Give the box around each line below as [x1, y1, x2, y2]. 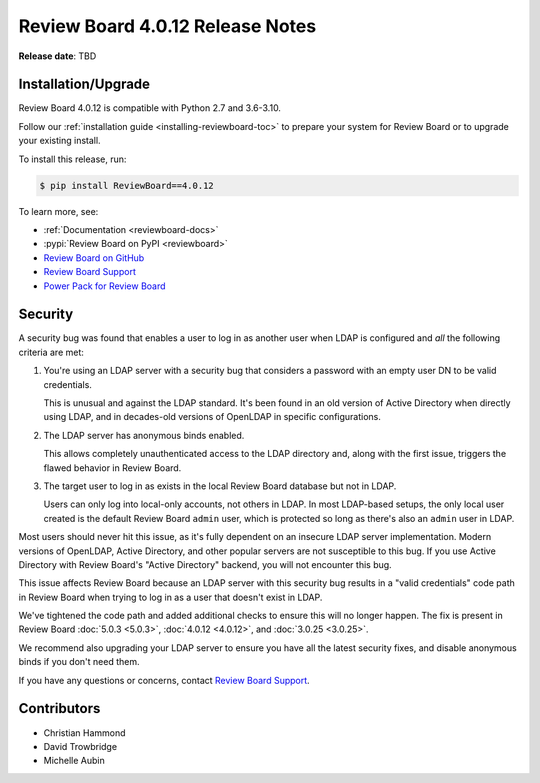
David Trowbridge [43, 740, 118, 752]
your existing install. [18, 135, 101, 147]
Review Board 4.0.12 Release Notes [18, 15, 317, 37]
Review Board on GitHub [43, 251, 145, 264]
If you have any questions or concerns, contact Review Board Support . [18, 674, 310, 686]
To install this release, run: [18, 153, 127, 165]
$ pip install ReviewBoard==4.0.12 [39, 180, 214, 191]
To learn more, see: [18, 205, 99, 217]
